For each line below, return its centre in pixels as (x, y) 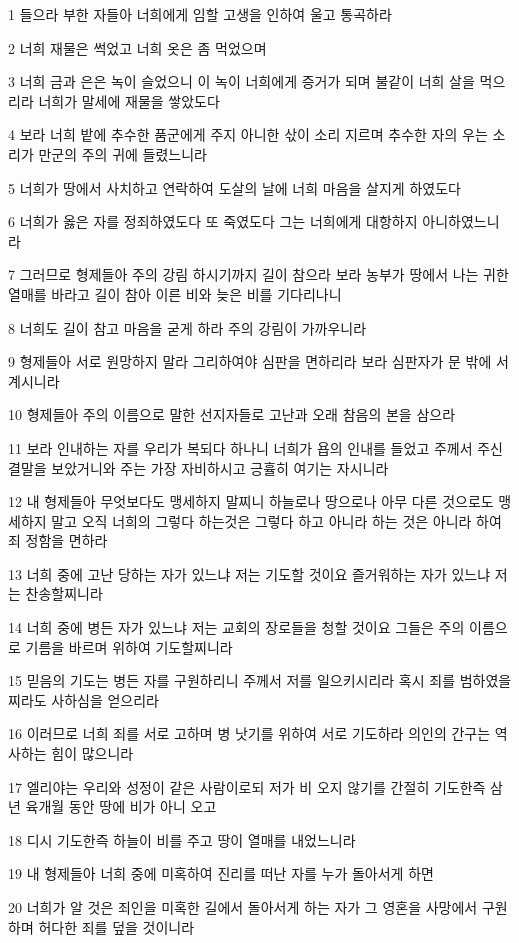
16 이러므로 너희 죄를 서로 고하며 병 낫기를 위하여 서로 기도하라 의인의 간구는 (249, 733)
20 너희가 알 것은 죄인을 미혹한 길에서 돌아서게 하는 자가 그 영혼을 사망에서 (243, 907)
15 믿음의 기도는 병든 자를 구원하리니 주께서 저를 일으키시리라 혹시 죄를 (232, 680)
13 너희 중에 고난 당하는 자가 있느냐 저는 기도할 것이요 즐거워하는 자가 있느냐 (249, 573)
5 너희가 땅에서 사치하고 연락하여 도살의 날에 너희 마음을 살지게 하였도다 (234, 187)
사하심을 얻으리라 (105, 699)
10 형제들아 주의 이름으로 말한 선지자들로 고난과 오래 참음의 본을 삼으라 (232, 414)
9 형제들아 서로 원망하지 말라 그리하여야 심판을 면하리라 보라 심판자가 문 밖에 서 (258, 361)
